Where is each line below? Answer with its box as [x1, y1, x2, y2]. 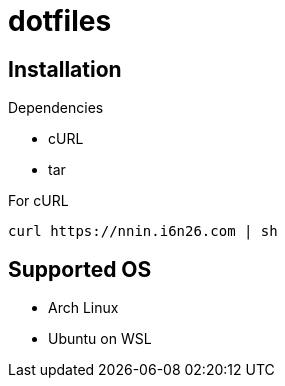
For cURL [8, 192, 69, 210]
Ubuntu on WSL [48, 330, 152, 348]
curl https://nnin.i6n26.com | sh [8, 223, 278, 240]
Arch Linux [48, 299, 119, 317]
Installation [8, 56, 122, 82]
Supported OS [8, 256, 152, 282]
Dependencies [8, 99, 104, 117]
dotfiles [8, 4, 112, 38]
